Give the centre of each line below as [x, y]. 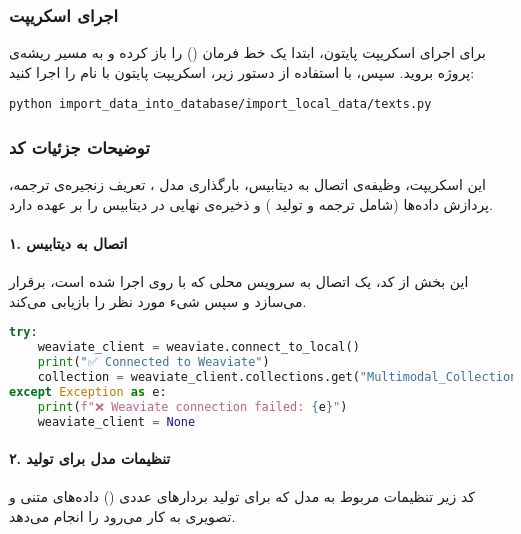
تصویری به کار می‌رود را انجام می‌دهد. [122, 515]
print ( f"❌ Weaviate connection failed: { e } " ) [192, 406]
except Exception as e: [88, 391]
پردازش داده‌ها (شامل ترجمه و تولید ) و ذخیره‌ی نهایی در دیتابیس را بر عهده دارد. [251, 203]
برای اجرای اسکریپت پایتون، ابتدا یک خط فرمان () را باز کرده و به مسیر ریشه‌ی [247, 52]
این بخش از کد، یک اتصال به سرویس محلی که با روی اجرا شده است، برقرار [239, 281]
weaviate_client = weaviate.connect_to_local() [198, 347]
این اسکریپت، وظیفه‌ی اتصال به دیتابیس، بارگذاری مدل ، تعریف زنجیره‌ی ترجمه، [247, 184]
